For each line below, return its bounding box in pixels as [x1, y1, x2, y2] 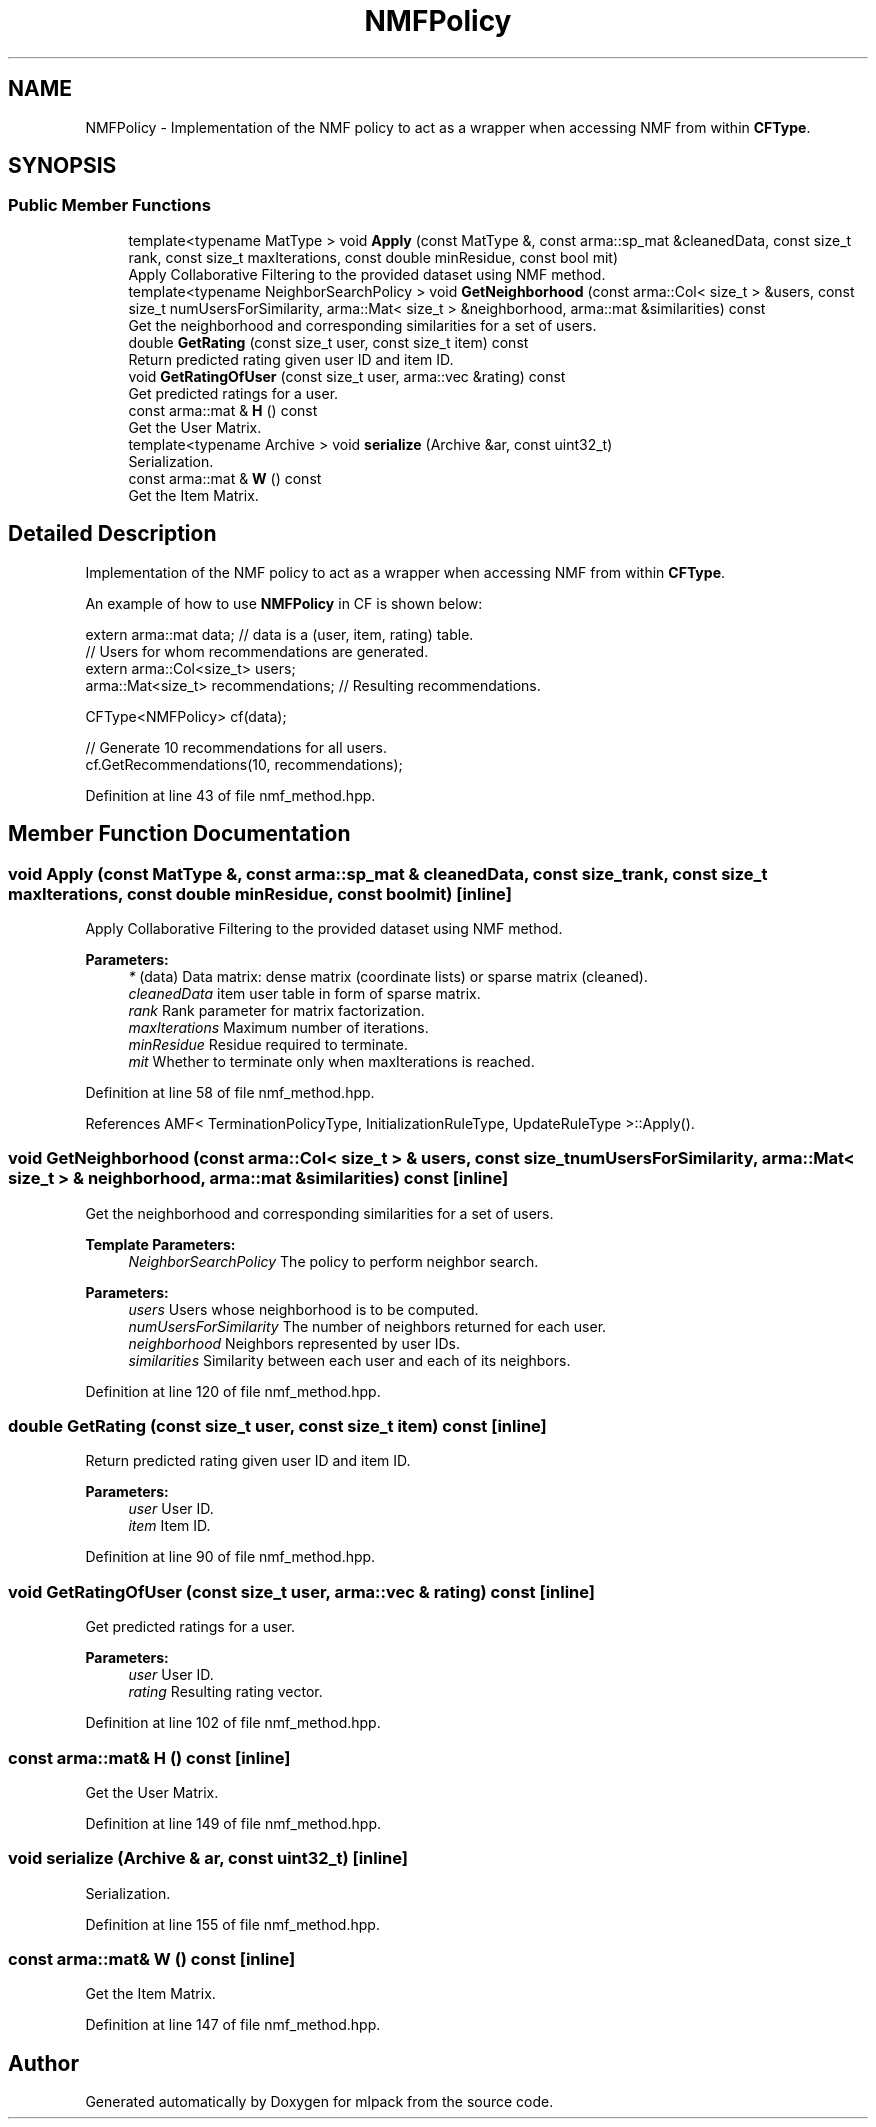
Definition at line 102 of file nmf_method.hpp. [85, 1714, 381, 1732]
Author [8, 2050, 79, 2076]
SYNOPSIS [8, 153, 117, 179]
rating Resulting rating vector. [128, 1683, 323, 1701]
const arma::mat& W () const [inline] [8, 1949, 296, 1969]
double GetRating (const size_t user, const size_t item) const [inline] [8, 1416, 547, 1436]
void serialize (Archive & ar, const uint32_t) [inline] [8, 1848, 409, 1869]
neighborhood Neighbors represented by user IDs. [128, 1334, 460, 1352]
